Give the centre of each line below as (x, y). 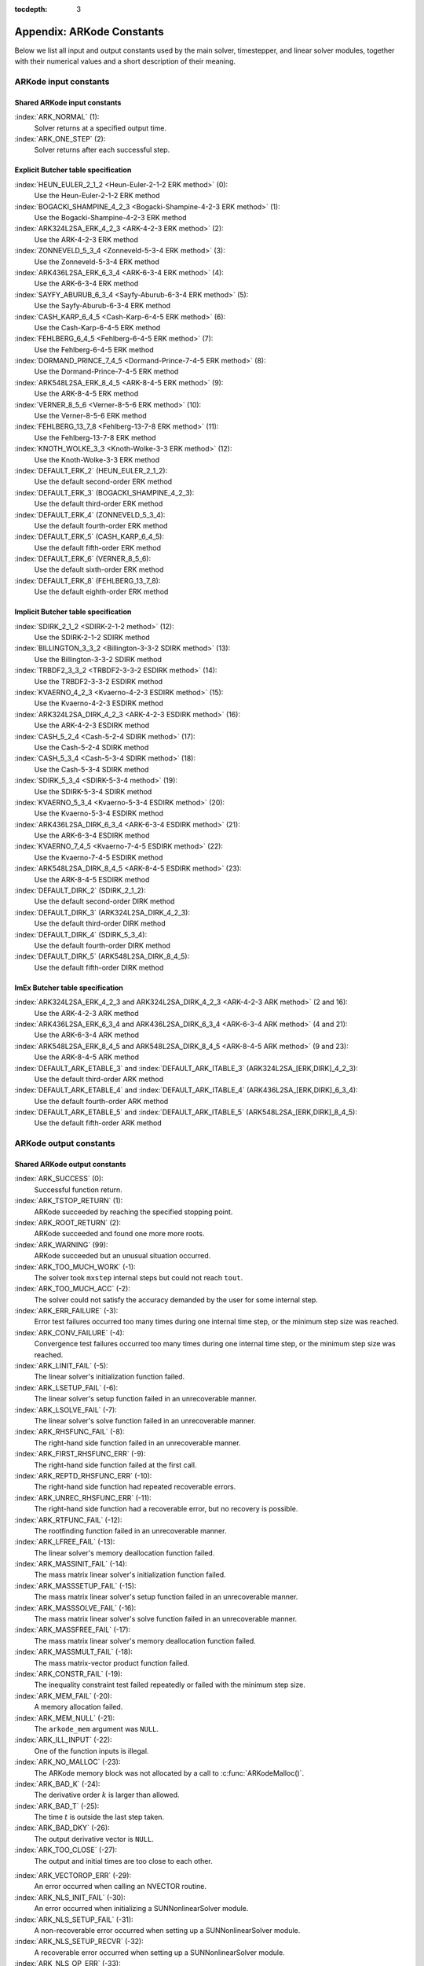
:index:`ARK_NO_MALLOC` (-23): (68, 1762)
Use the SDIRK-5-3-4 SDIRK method (93, 791)
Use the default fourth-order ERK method (101, 525)
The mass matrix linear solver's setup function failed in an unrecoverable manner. (166, 1597)
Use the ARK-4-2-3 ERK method (86, 239)
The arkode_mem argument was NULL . (97, 1729)
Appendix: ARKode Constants (89, 31)
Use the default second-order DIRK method (104, 901)
